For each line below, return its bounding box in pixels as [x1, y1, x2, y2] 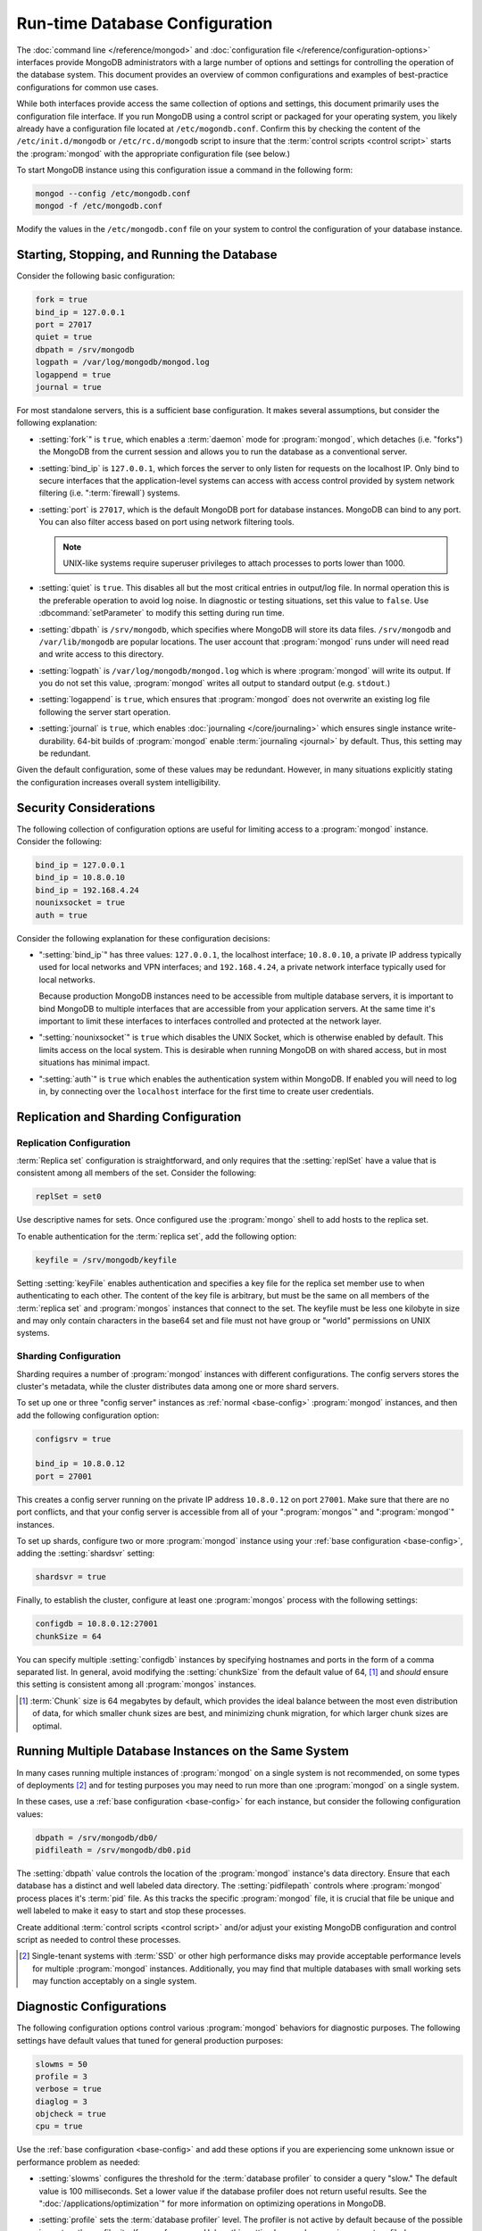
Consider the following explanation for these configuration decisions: [16, 933, 271, 943]
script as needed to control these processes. [16, 1935, 182, 1945]
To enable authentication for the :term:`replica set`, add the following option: [16, 1231, 297, 1241]
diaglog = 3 [35, 2096, 88, 2106]
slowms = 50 [35, 2059, 88, 2069]
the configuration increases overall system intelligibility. [16, 776, 220, 787]
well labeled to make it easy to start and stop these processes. [16, 1905, 246, 1916]
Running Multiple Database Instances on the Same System [16, 1744, 350, 1759]
